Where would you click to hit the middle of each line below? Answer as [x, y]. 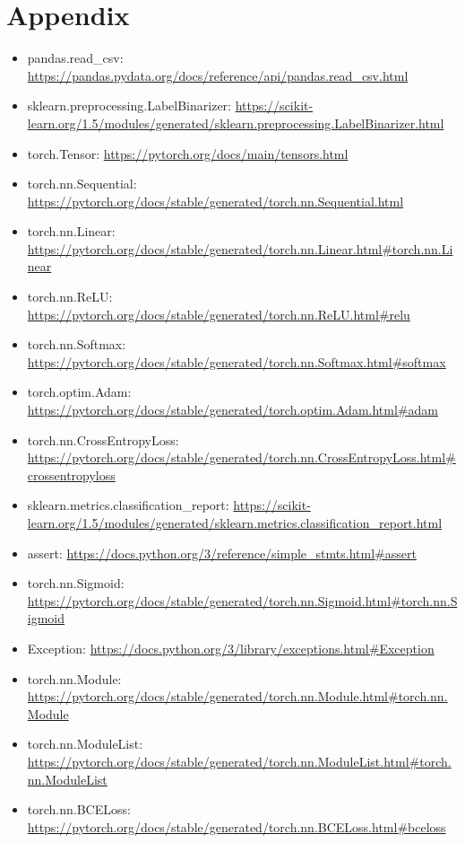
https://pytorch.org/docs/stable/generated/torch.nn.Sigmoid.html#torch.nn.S [242, 600]
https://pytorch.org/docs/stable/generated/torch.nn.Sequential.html [215, 201]
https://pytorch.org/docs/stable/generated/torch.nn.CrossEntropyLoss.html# [241, 457]
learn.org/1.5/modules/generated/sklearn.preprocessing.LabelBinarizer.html [236, 123]
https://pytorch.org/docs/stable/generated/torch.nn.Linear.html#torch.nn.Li [240, 248]
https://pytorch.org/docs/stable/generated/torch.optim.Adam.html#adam [232, 410]
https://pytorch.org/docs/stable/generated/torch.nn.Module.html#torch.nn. [237, 696]
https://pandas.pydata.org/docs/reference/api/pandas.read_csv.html [218, 75]
